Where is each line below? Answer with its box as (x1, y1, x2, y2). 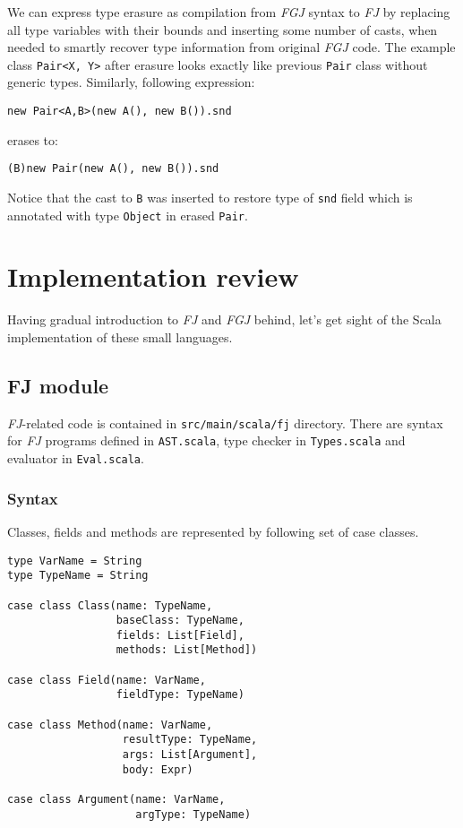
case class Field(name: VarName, (7, 673, 206, 686)
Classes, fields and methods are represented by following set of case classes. (7, 522, 419, 540)
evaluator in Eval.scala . (7, 449, 144, 468)
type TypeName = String (7, 569, 149, 582)
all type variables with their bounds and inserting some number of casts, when (7, 20, 438, 39)
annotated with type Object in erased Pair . (7, 205, 248, 224)
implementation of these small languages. (7, 327, 233, 346)
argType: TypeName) (135, 807, 252, 821)
